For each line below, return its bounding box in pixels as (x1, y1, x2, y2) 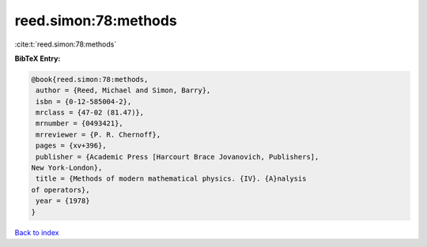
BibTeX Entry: (14, 54, 61, 63)
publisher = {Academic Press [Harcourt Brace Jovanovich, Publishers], (36, 152, 319, 161)
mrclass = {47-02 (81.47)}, (36, 108, 145, 118)
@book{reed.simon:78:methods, (31, 75, 149, 84)
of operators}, (31, 185, 90, 194)
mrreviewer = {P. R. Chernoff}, (36, 130, 161, 139)
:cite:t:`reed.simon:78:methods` (14, 39, 117, 49)
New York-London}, (31, 163, 103, 173)
